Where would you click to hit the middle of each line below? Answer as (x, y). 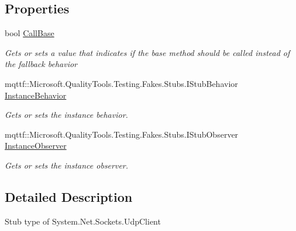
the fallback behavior (41, 64)
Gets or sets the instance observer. (67, 165)
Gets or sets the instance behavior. (66, 115)
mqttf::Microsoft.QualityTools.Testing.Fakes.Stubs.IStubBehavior (121, 83)
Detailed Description (69, 196)
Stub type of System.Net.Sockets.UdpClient (83, 221)
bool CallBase (30, 33)
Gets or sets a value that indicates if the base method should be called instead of (147, 52)
